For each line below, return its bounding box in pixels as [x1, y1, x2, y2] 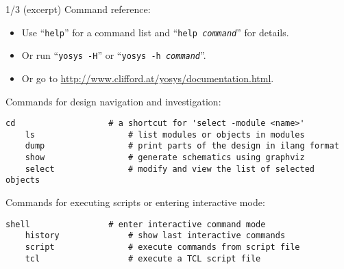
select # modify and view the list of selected [25, 164, 315, 174]
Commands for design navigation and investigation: [5, 94, 221, 108]
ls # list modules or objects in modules [25, 129, 305, 140]
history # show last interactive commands [25, 231, 286, 241]
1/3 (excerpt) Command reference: [5, 2, 151, 16]
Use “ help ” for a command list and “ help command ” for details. [21, 25, 289, 39]
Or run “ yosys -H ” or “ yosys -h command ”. [21, 48, 206, 62]
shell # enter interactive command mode [5, 219, 266, 229]
